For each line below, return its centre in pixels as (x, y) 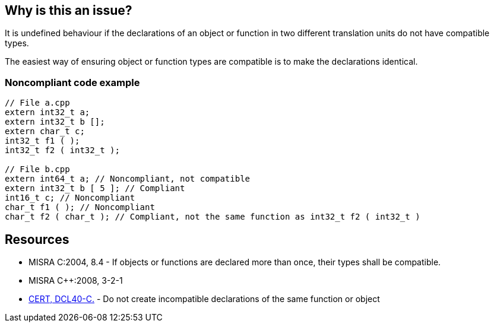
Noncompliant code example (72, 82)
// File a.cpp (37, 103)
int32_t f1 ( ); (42, 141)
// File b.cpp (37, 169)
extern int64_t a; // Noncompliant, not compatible (128, 179)
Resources (37, 239)
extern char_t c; (45, 131)
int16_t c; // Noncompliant (70, 198)
